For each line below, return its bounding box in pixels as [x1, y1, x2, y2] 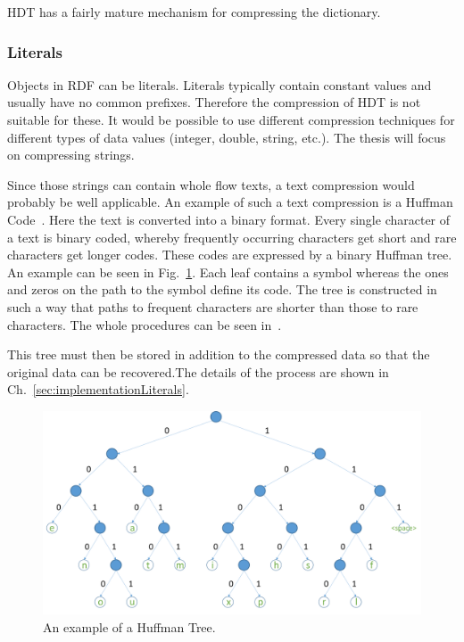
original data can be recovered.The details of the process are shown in [7, 362, 389, 381]
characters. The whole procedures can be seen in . [7, 315, 282, 333]
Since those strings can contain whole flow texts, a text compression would [7, 175, 415, 193]
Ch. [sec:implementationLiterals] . [7, 380, 189, 399]
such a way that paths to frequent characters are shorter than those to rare [7, 297, 418, 316]
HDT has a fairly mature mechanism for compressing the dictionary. [7, 3, 381, 21]
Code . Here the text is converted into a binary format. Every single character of [7, 210, 451, 228]
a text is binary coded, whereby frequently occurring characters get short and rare [7, 227, 457, 246]
